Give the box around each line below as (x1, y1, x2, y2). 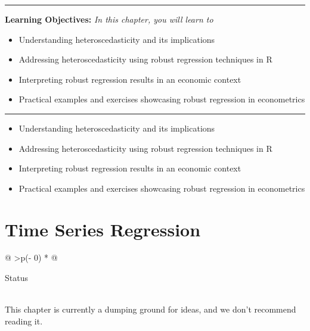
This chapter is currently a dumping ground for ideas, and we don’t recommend (5, 303, 296, 316)
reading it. (5, 314, 43, 327)
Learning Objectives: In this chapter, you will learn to (5, 13, 213, 25)
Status (5, 271, 28, 284)
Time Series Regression (5, 217, 201, 241)
